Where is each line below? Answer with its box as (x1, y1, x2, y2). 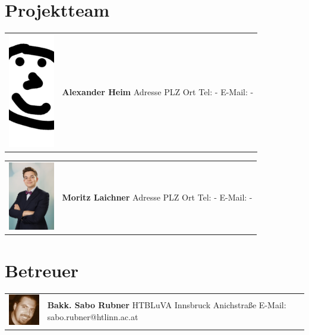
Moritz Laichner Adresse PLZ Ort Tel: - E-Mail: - (62, 190, 253, 203)
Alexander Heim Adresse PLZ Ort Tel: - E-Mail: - (62, 85, 254, 98)
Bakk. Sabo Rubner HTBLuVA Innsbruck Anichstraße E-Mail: (47, 299, 286, 311)
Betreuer (5, 258, 79, 282)
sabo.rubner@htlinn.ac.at (47, 310, 138, 323)
